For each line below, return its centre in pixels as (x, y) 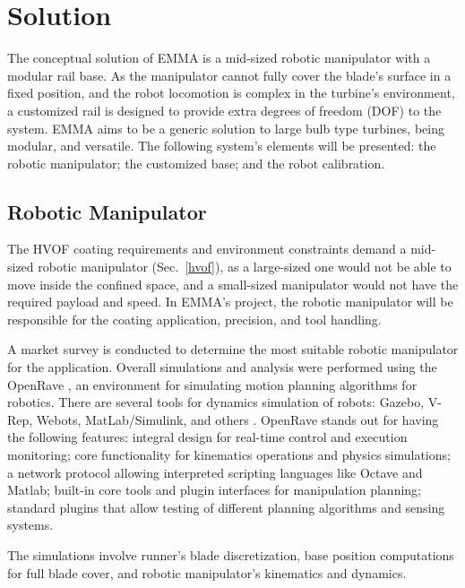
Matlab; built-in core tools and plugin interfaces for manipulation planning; (214, 490)
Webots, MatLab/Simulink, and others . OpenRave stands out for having (237, 419)
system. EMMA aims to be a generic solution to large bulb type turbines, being (226, 128)
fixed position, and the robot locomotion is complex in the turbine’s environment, (231, 93)
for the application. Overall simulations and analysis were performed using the (222, 367)
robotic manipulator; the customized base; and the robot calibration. (196, 163)
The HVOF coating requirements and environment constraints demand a (207, 249)
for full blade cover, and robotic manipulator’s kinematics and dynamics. (207, 572)
